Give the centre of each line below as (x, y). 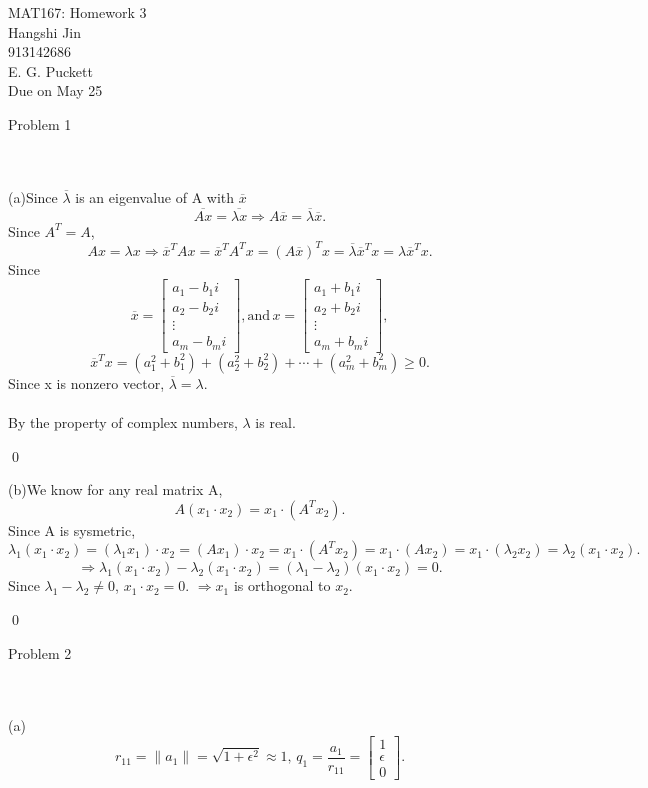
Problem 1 (40, 123)
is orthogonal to (282, 585)
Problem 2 (40, 652)
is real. (275, 421)
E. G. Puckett (50, 70)
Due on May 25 (55, 90)
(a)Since (33, 196)
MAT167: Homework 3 (77, 12)
